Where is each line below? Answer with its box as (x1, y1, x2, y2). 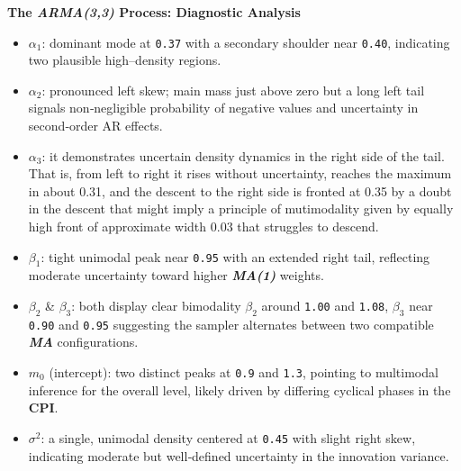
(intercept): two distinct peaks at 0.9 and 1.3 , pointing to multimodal (49, 363, 438, 382)
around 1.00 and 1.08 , (261, 295, 389, 314)
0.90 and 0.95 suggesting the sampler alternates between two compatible (28, 314, 434, 333)
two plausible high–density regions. (28, 50, 221, 69)
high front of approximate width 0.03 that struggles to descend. (28, 217, 379, 235)
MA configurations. (28, 332, 139, 351)
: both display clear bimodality (71, 295, 241, 314)
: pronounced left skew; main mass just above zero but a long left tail (41, 80, 425, 99)
